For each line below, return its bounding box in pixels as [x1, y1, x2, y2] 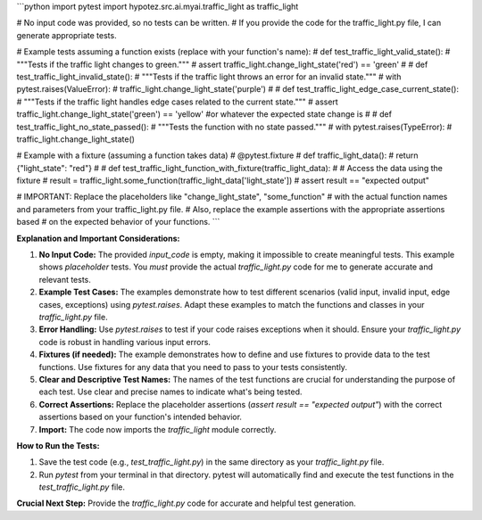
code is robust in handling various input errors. [38, 336, 212, 347]
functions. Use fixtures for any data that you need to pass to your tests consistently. [38, 361, 348, 372]
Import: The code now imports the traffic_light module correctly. [38, 424, 277, 434]
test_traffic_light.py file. [38, 482, 125, 492]
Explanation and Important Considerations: [16, 233, 180, 243]
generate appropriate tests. [16, 29, 117, 40]
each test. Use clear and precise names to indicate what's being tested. [38, 386, 303, 397]
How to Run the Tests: [16, 440, 100, 450]
